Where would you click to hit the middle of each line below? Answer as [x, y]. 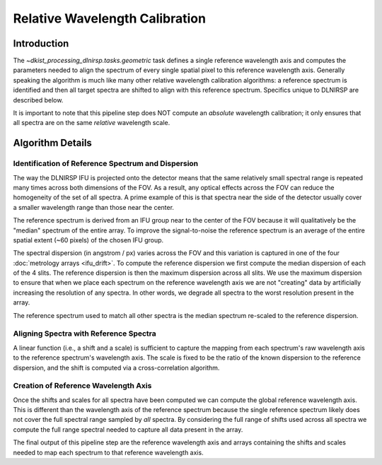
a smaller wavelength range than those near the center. [94, 207]
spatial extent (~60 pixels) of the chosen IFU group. [88, 240]
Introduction [41, 43]
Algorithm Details [52, 143]
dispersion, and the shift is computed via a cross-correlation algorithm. [116, 367]
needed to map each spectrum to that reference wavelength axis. [109, 452]
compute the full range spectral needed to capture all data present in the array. [128, 429]
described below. [38, 100]
